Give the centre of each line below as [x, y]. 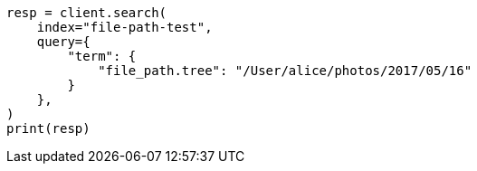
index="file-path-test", [124, 27]
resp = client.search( [87, 13]
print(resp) [48, 128]
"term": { [102, 56]
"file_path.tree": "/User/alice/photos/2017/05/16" [285, 71]
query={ [63, 42]
